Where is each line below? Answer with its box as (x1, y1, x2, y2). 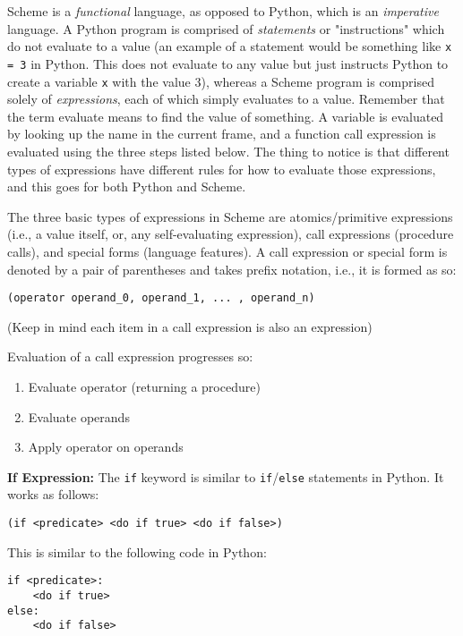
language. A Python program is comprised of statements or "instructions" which (7, 19, 445, 38)
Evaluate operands (28, 407, 130, 426)
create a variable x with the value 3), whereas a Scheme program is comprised (7, 72, 434, 90)
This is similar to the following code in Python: (7, 542, 267, 561)
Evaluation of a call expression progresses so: (7, 347, 253, 366)
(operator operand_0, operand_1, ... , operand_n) (7, 292, 315, 305)
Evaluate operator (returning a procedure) (28, 377, 261, 395)
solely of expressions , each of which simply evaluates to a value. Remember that (7, 89, 445, 108)
